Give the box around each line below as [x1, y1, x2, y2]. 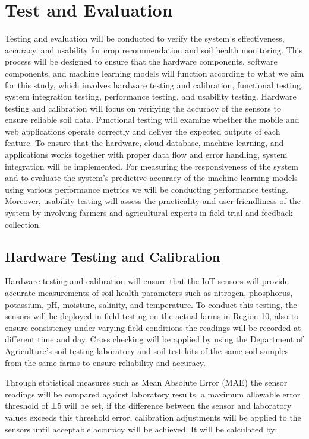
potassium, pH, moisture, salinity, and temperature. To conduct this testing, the [5, 298, 297, 310]
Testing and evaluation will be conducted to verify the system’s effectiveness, [5, 32, 285, 44]
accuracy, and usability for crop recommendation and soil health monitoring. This [5, 43, 302, 56]
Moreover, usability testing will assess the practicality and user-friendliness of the [5, 195, 301, 207]
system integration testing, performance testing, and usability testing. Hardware [5, 90, 297, 103]
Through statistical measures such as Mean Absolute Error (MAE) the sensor [5, 376, 288, 389]
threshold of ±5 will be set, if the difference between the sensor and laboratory [5, 399, 292, 412]
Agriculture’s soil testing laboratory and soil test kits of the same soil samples [5, 344, 289, 357]
